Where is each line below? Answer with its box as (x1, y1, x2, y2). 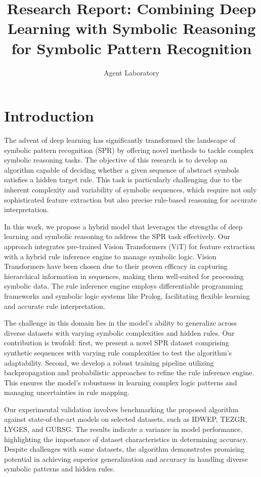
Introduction (4, 105, 94, 126)
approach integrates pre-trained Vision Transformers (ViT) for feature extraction (4, 241, 255, 251)
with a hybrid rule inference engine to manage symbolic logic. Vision (4, 251, 216, 261)
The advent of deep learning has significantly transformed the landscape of (4, 135, 236, 145)
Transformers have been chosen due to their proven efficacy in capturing (4, 261, 228, 271)
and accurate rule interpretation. (4, 300, 105, 311)
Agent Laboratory (104, 67, 159, 77)
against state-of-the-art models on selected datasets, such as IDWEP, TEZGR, (4, 414, 247, 424)
